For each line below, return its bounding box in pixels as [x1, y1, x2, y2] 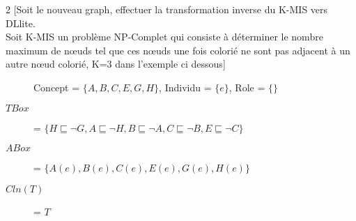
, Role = [229, 79, 265, 94]
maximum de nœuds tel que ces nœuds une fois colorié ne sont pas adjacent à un [6, 43, 350, 57]
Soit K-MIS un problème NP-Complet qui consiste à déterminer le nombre [6, 29, 323, 44]
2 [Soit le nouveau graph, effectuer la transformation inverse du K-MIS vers [6, 2, 328, 16]
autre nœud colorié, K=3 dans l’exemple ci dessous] [6, 56, 226, 71]
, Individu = [159, 79, 212, 94]
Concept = [33, 79, 80, 94]
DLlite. [6, 15, 36, 30]
